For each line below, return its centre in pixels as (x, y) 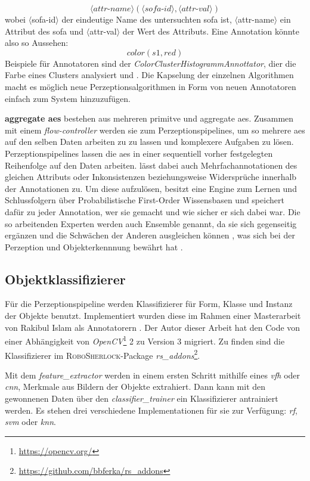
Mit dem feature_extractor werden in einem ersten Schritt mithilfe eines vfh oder (153, 375)
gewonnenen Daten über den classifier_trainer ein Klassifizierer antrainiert (142, 398)
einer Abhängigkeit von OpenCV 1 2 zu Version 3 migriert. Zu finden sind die (145, 340)
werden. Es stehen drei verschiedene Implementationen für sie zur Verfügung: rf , (151, 410)
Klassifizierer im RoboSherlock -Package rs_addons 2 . (103, 354)
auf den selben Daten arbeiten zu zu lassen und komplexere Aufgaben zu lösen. (149, 142)
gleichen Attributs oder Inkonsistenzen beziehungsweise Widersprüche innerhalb (151, 177)
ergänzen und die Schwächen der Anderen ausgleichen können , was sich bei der (150, 235)
